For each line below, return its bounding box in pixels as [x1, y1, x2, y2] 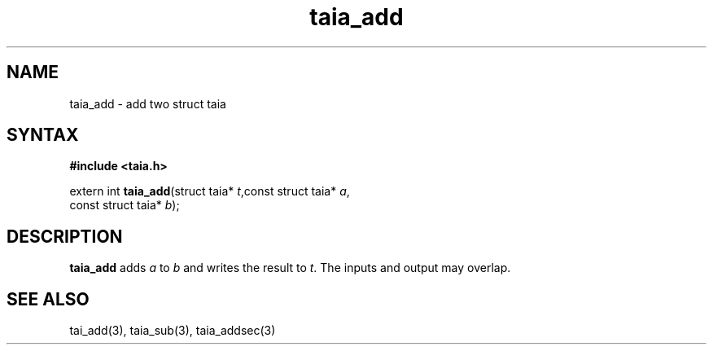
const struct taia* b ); [69, 198, 180, 213]
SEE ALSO [7, 288, 90, 309]
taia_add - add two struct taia [69, 96, 226, 111]
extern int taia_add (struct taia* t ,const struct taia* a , [69, 184, 350, 199]
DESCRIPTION [7, 226, 123, 247]
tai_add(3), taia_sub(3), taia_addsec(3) [69, 323, 276, 338]
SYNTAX [7, 125, 79, 146]
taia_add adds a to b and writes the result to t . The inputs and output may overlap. [69, 261, 511, 275]
